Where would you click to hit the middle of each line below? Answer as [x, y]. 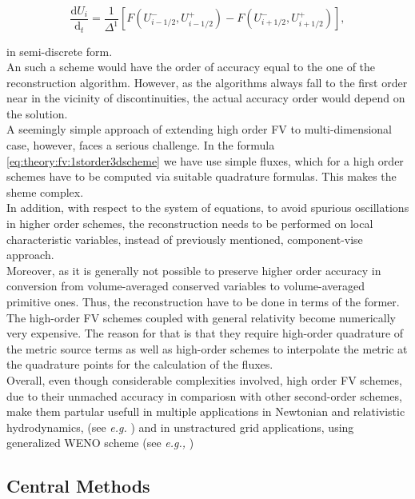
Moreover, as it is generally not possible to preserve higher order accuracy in [194, 270]
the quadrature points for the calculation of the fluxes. [140, 364]
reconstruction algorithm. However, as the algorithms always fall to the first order [207, 82]
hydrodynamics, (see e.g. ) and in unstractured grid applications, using [180, 427]
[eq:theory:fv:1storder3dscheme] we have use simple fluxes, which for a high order [205, 160]
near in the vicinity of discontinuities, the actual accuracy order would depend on [206, 98]
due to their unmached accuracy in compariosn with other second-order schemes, [204, 395]
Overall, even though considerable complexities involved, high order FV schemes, [204, 379]
